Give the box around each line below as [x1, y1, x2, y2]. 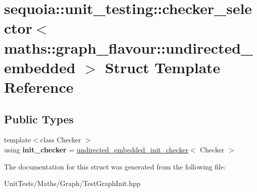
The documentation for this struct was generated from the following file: [4, 161, 226, 171]
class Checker [40, 134, 81, 145]
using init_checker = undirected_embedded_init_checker [4, 144, 188, 154]
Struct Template [105, 57, 220, 77]
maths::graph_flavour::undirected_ [4, 37, 253, 58]
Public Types [4, 111, 74, 126]
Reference [4, 76, 74, 97]
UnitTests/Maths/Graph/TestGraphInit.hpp [4, 178, 141, 188]
